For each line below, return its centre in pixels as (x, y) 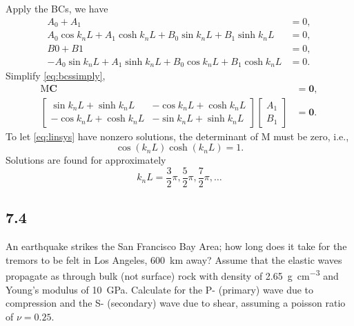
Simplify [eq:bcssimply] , (56, 76)
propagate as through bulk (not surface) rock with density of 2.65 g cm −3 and (172, 275)
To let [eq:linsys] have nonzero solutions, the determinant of (132, 136)
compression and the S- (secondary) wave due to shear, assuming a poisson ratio (176, 303)
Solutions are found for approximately (86, 160)
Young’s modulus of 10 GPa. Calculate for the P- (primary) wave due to (160, 289)
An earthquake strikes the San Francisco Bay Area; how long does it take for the (176, 246)
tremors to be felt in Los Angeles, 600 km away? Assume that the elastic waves (174, 259)
